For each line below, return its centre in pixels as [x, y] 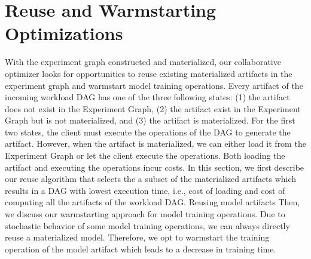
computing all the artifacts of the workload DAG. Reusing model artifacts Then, [153, 202]
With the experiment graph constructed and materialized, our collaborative [143, 62]
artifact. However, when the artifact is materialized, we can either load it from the [155, 144]
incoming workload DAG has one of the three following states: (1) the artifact [147, 97]
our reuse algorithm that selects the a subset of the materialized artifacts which [151, 179]
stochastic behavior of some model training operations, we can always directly [147, 225]
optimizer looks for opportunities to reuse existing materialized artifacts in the [149, 73]
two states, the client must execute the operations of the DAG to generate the [148, 132]
